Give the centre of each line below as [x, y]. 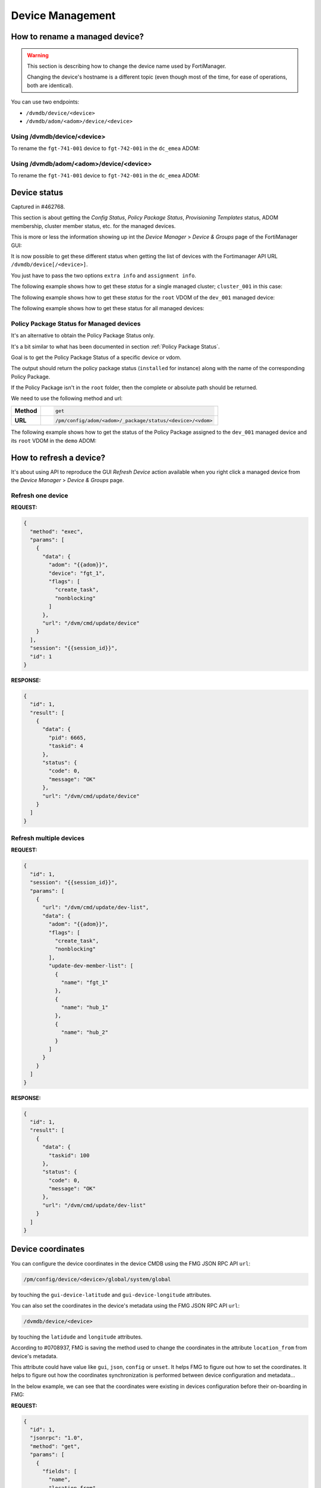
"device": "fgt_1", [77, 573]
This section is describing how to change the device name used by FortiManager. [127, 66]
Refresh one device [40, 495]
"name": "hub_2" [85, 1032]
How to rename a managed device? [77, 37]
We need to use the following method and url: [67, 398]
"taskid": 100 [69, 1155]
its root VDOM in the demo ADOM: [54, 440]
